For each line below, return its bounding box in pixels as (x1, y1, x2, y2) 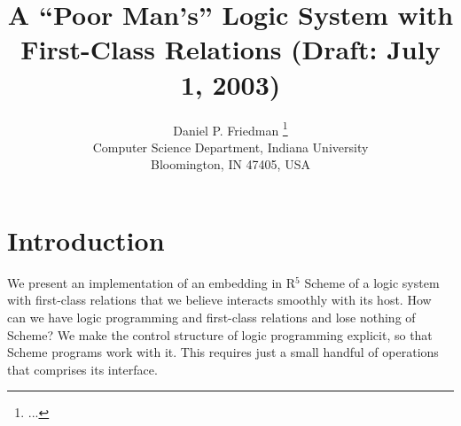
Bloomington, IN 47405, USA (151, 155, 310, 174)
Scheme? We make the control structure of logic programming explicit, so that (7, 325, 433, 344)
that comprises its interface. (7, 360, 158, 378)
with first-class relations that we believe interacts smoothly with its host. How (7, 290, 432, 309)
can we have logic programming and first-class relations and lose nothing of (7, 308, 416, 327)
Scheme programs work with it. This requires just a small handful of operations (7, 343, 439, 361)
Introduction (7, 221, 165, 258)
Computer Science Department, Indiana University (92, 137, 369, 156)
